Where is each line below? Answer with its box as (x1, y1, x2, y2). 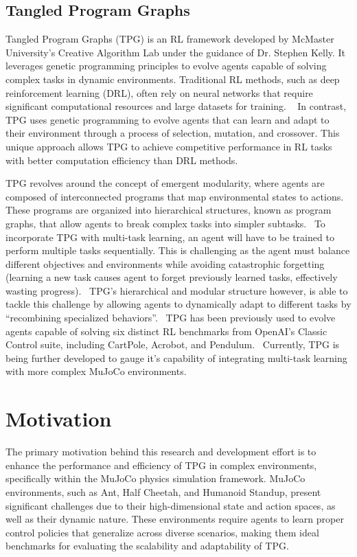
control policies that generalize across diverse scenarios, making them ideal (5, 525, 319, 539)
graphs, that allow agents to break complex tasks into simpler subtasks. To (5, 216, 325, 230)
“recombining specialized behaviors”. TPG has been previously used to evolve (5, 310, 336, 325)
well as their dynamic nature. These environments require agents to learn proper (5, 512, 344, 526)
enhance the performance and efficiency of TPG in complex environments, (5, 457, 317, 472)
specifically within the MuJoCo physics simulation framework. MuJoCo (5, 471, 306, 486)
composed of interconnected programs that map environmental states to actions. (5, 189, 344, 203)
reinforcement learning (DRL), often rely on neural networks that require (5, 85, 313, 100)
